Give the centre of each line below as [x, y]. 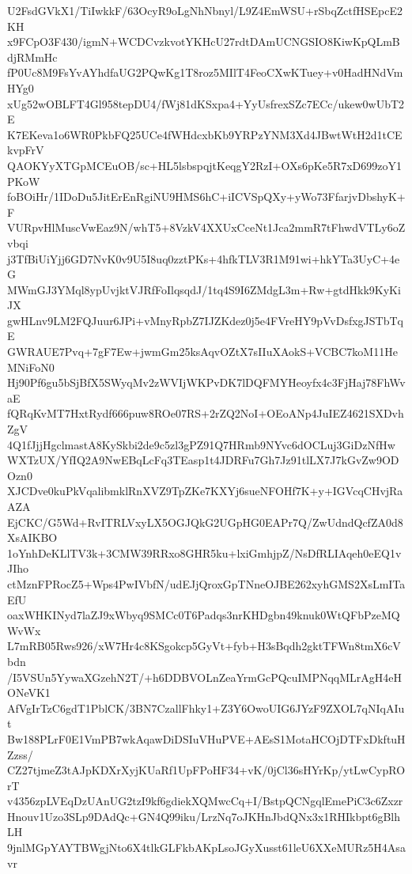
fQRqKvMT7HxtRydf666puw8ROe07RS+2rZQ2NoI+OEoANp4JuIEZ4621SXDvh [206, 413]
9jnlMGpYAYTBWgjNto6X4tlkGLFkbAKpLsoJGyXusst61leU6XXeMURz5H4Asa [206, 848]
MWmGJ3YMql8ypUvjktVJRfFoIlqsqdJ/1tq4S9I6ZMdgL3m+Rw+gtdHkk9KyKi [204, 289]
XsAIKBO [32, 537]
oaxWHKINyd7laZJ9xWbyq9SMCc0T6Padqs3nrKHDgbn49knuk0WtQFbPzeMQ [204, 615]
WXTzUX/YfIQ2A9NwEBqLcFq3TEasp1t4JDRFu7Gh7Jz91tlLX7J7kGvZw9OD [203, 460]
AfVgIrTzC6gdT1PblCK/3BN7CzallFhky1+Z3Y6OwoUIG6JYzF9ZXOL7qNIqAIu [206, 708]
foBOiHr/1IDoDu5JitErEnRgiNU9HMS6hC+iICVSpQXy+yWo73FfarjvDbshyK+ [206, 197]
